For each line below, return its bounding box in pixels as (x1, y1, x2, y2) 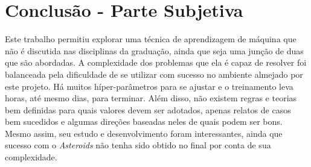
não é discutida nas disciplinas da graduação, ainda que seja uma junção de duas (5, 44, 304, 57)
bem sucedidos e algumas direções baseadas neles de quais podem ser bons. (5, 115, 283, 128)
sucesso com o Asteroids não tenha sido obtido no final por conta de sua (5, 139, 271, 151)
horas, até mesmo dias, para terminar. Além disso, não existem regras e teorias (5, 92, 297, 104)
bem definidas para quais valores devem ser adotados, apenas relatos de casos (5, 103, 291, 116)
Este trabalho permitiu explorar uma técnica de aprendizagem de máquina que (5, 33, 297, 45)
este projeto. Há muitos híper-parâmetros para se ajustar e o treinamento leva (5, 80, 293, 92)
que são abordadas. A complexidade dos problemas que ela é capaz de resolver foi (5, 56, 307, 69)
